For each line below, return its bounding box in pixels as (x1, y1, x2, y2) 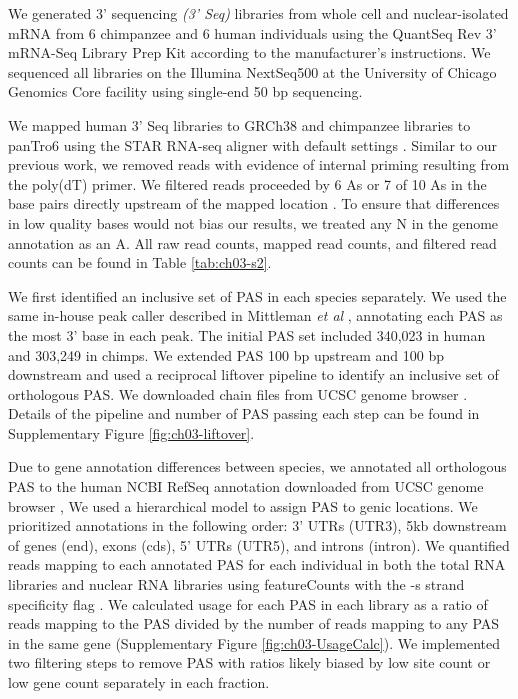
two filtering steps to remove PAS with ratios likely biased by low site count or (8, 652, 491, 673)
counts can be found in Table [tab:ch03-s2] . (8, 252, 272, 273)
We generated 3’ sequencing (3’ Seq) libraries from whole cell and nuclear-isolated (8, 3, 509, 23)
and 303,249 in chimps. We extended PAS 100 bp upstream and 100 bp (8, 344, 444, 365)
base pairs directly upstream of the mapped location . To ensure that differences (8, 193, 500, 214)
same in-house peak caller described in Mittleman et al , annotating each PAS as (8, 305, 503, 326)
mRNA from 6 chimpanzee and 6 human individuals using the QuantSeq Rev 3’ (8, 22, 497, 43)
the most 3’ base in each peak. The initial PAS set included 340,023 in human (8, 324, 486, 345)
